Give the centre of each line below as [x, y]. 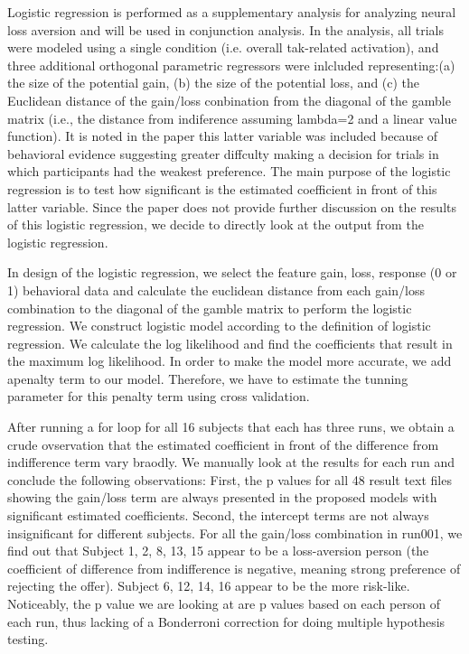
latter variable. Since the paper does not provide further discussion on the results [232, 206]
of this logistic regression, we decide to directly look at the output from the [216, 224]
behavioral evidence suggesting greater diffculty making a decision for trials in [223, 153]
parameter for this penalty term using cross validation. [159, 396]
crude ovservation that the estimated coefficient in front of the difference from [223, 444]
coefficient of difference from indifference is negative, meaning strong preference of [234, 568]
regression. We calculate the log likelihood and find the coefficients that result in [230, 343]
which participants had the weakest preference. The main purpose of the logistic [229, 171]
